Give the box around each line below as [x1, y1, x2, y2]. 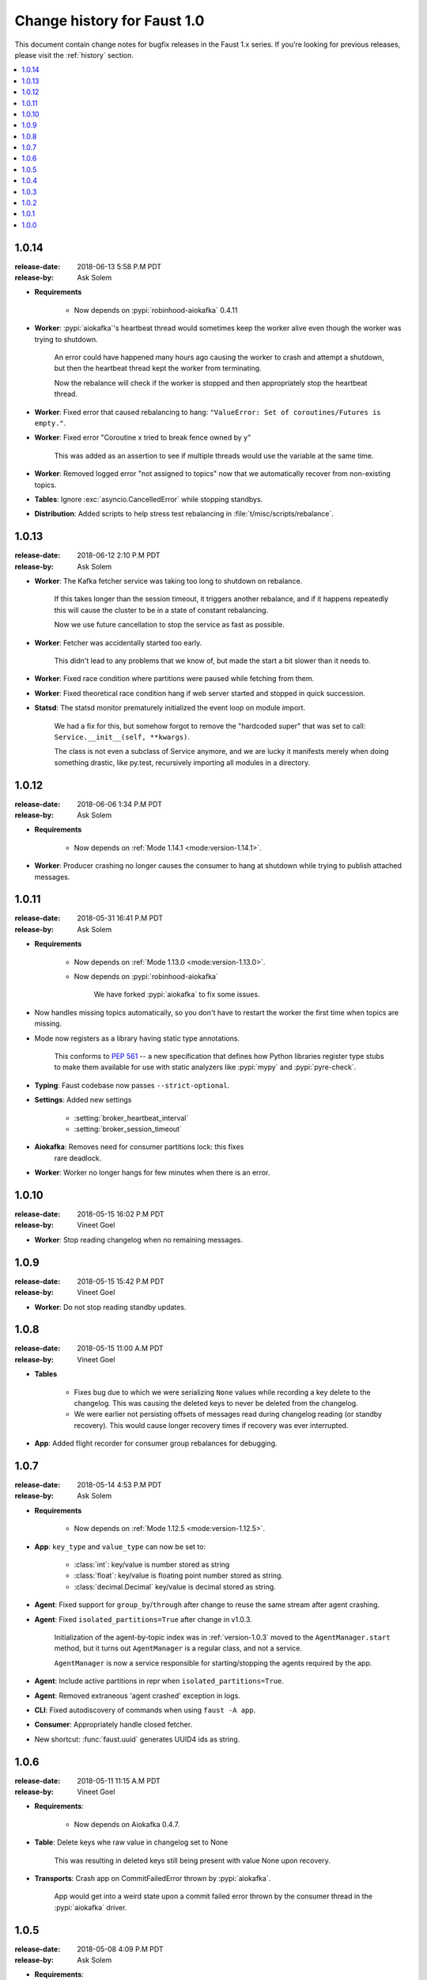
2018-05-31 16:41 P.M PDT [77, 913, 164, 923]
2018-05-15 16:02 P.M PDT [77, 1209, 165, 1219]
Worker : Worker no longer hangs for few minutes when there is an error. [34, 1168, 270, 1178]
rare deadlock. [54, 1153, 102, 1163]
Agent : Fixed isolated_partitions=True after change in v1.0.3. [34, 1614, 252, 1624]
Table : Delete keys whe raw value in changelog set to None [34, 1837, 229, 1847]
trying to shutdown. [34, 334, 98, 344]
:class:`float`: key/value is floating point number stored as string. [74, 1571, 284, 1580]
